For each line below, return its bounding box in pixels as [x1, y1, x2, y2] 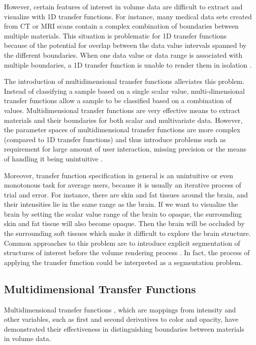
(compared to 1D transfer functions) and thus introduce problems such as [4, 134, 226, 144]
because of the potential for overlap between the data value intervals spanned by [4, 40, 247, 50]
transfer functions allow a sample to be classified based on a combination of [4, 95, 232, 106]
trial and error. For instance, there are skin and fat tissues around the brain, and [4, 189, 248, 199]
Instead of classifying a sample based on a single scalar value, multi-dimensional [4, 85, 245, 96]
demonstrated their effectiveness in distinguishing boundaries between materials [4, 323, 244, 334]
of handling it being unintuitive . [4, 153, 103, 163]
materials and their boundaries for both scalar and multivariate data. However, [4, 115, 243, 125]
